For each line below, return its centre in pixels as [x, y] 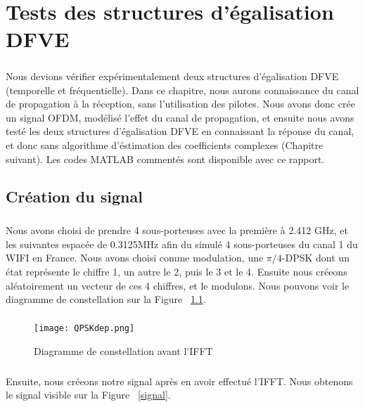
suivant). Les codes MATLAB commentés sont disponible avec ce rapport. [165, 159]
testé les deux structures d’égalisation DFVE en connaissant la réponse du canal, [180, 131]
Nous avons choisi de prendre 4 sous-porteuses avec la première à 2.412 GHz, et [177, 230]
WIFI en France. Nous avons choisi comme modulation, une [135, 258]
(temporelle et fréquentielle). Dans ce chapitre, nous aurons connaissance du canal [182, 90]
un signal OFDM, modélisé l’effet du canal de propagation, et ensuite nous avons [180, 117]
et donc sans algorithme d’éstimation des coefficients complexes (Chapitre [165, 144]
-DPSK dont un [315, 258]
